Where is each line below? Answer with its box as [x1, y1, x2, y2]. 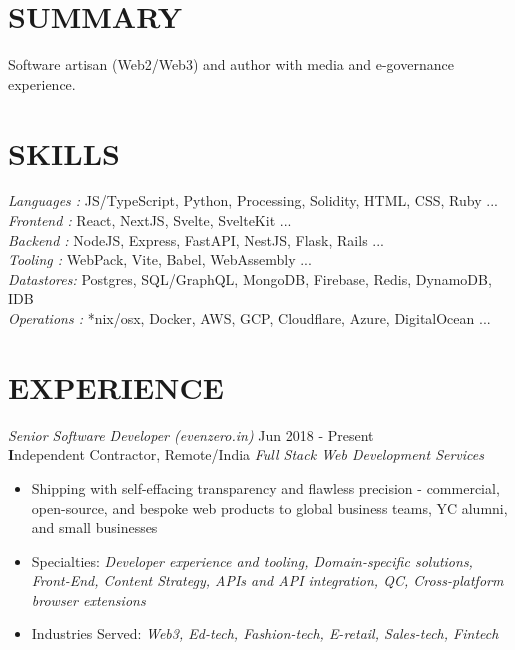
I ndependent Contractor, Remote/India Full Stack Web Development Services [8, 444, 484, 465]
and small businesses [31, 517, 158, 538]
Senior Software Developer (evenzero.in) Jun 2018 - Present [8, 424, 374, 445]
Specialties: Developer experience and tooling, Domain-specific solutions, [31, 550, 473, 571]
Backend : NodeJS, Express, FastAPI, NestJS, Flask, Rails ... [8, 229, 384, 250]
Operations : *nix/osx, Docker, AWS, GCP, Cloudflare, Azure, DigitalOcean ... [8, 308, 491, 328]
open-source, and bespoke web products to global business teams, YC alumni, [31, 497, 508, 518]
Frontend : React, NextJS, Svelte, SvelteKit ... [8, 210, 292, 231]
